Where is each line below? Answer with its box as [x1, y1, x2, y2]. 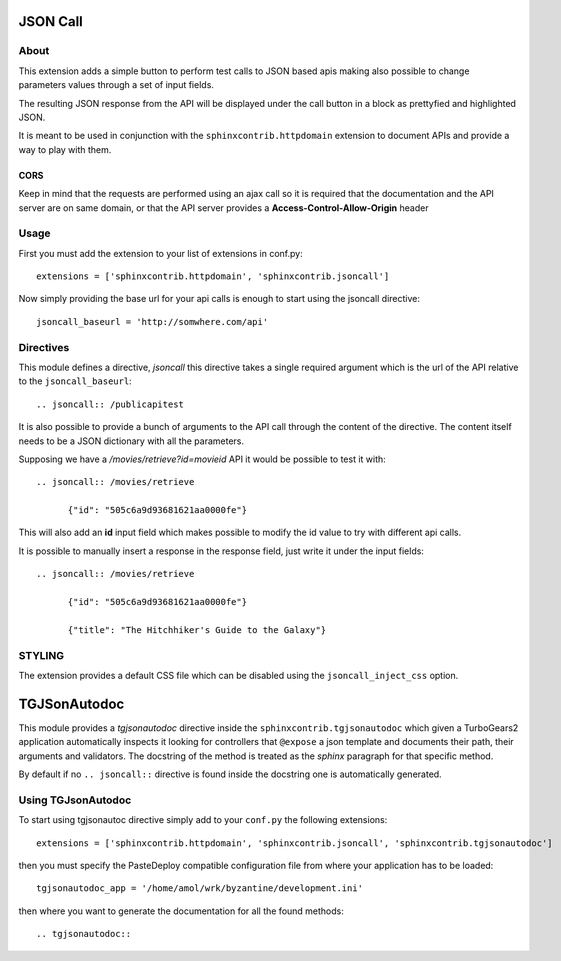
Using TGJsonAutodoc [18, 793, 132, 807]
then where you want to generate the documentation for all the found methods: [18, 905, 345, 917]
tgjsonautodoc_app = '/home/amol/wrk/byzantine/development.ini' [36, 883, 364, 894]
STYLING [18, 648, 65, 662]
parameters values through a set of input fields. [18, 79, 215, 91]
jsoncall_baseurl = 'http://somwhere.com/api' [36, 316, 269, 327]
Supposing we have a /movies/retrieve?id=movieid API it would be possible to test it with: [18, 453, 387, 465]
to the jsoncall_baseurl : [18, 375, 132, 387]
